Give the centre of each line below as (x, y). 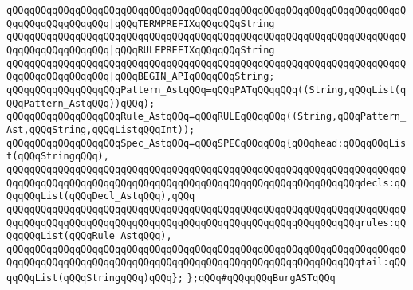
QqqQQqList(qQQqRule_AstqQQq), (89, 236)
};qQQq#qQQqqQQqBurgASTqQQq (261, 278)
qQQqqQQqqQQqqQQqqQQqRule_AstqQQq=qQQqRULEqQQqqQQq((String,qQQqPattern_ (206, 117)
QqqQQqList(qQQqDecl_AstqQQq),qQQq (101, 196)
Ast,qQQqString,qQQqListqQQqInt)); (101, 129)
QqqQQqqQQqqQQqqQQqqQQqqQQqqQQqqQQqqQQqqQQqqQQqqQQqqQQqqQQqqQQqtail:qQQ (206, 263)
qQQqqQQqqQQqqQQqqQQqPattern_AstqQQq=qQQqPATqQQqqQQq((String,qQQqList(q (206, 90)
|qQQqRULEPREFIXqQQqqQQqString (192, 50)
